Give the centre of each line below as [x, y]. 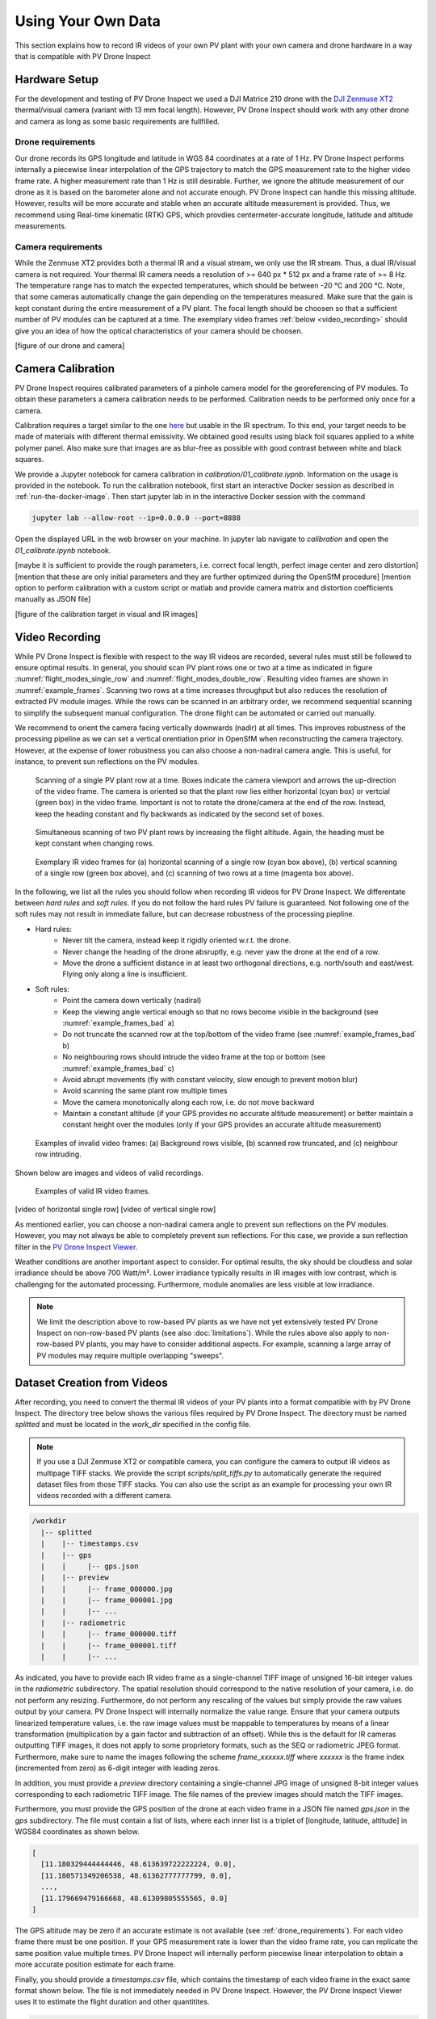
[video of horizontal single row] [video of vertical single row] [115, 1209]
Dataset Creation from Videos [92, 1382]
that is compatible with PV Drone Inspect [83, 56]
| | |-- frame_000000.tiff [109, 1634]
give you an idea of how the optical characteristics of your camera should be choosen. [159, 330]
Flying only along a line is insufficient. [125, 974]
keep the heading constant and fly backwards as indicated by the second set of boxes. [180, 814]
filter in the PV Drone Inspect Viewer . [76, 1247]
